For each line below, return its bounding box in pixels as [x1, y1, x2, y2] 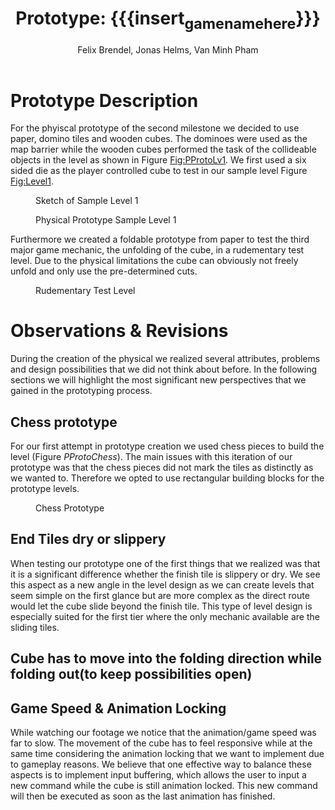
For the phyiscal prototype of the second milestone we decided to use [10, 122, 300, 134]
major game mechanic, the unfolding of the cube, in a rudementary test [10, 244, 305, 256]
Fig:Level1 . [10, 175, 54, 187]
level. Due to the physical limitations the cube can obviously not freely [10, 255, 299, 267]
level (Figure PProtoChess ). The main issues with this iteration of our [10, 451, 293, 463]
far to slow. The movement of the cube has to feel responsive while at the [10, 737, 313, 749]
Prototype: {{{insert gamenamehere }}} [15, 7, 321, 33]
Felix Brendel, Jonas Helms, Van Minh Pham [77, 43, 259, 56]
